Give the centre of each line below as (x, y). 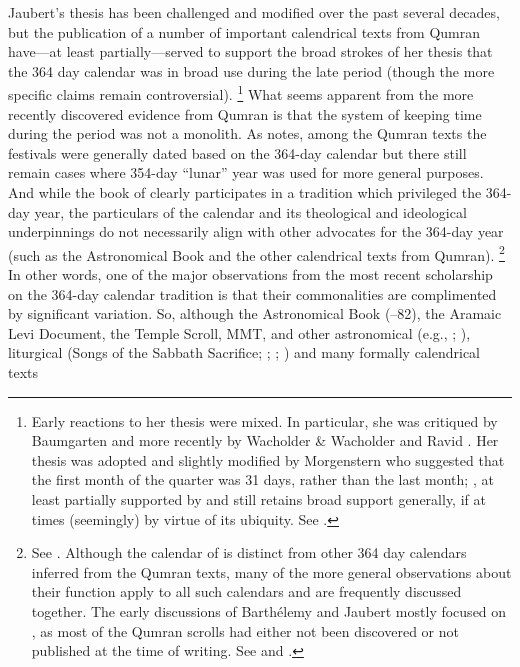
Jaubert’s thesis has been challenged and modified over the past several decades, (254, 12)
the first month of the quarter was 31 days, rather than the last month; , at (262, 479)
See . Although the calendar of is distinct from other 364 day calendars (249, 552)
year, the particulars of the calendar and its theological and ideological (250, 211)
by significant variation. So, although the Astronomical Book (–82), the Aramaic (255, 313)
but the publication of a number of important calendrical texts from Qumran (244, 31)
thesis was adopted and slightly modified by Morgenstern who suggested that (268, 459)
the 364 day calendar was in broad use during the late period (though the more (251, 70)
